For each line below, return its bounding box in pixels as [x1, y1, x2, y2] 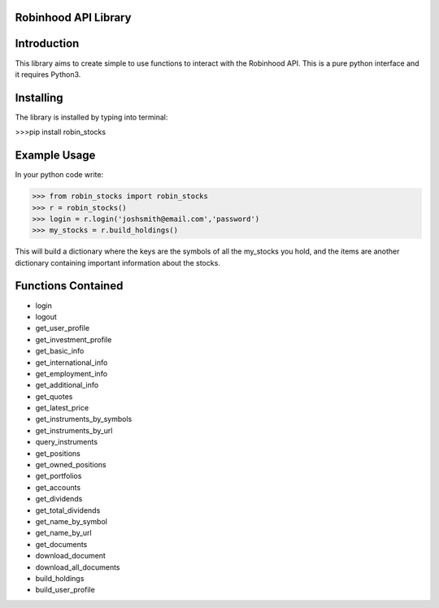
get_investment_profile [35, 334, 112, 345]
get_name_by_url [35, 528, 93, 538]
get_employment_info [35, 368, 108, 378]
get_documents [35, 539, 88, 549]
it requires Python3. [15, 69, 81, 79]
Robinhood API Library [15, 11, 132, 24]
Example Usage [15, 149, 96, 163]
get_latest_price [35, 403, 89, 413]
